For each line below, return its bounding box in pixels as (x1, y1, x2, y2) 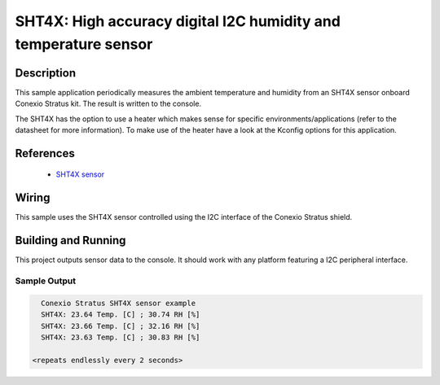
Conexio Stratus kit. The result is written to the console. (15, 98, 202, 109)
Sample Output (15, 275, 77, 287)
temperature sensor (15, 35, 153, 53)
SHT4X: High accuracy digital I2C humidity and (15, 12, 341, 30)
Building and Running (15, 234, 126, 247)
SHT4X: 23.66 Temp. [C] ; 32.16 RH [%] (41, 322, 200, 330)
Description (15, 66, 77, 80)
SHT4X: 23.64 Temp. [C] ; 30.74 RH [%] (41, 310, 200, 319)
